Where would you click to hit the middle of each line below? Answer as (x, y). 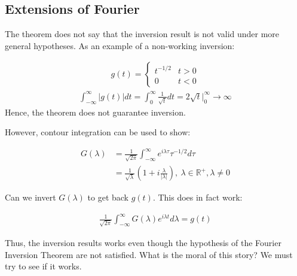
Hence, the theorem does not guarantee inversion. (95, 112)
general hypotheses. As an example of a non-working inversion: (120, 45)
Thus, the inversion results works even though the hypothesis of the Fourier (143, 242)
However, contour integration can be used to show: (98, 132)
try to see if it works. (43, 266)
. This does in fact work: (198, 197)
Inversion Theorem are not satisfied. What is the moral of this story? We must (149, 254)
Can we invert (30, 197)
